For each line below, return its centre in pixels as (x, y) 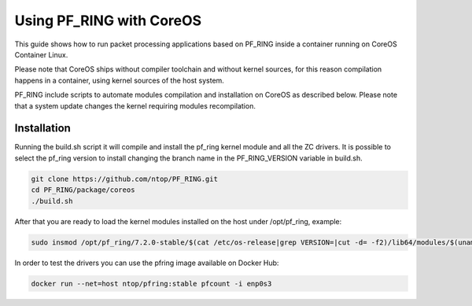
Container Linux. (41, 54)
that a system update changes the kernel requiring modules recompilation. (135, 105)
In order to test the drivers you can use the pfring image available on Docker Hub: (147, 263)
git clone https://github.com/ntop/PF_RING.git (124, 179)
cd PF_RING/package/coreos (83, 190)
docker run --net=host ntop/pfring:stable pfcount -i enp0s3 (151, 284)
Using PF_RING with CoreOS (108, 20)
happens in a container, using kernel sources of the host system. (119, 80)
